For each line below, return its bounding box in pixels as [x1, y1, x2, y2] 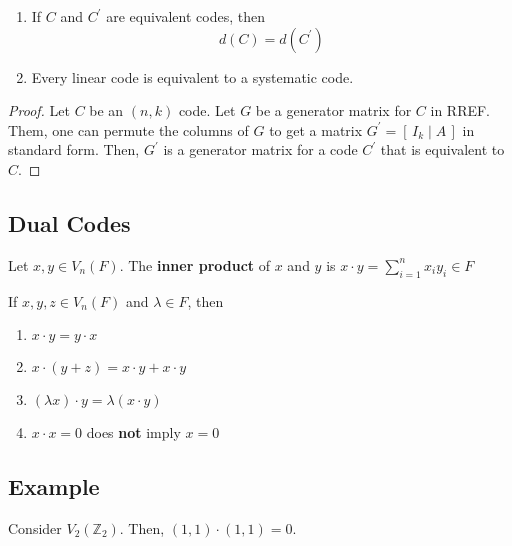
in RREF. [430, 100, 491, 121]
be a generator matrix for [255, 100, 412, 121]
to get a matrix [269, 119, 363, 140]
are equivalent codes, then [106, 6, 265, 26]
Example [8, 471, 100, 502]
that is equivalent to [380, 139, 505, 160]
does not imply [86, 422, 181, 443]
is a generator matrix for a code [163, 139, 358, 160]
